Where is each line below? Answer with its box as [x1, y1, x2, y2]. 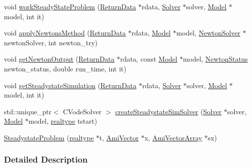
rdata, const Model [120, 54, 178, 64]
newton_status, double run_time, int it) [4, 63, 126, 73]
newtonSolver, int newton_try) [4, 37, 98, 47]
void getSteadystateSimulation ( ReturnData [4, 80, 137, 90]
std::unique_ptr [4, 106, 52, 116]
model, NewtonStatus [183, 54, 248, 64]
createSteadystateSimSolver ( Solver [115, 106, 222, 116]
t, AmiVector [99, 132, 139, 142]
